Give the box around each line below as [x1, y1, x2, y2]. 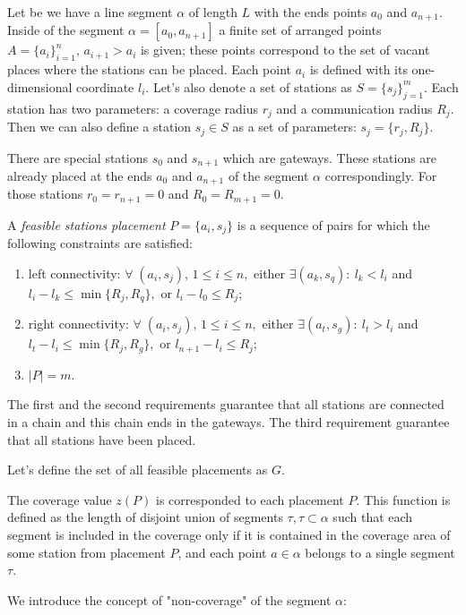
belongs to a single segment [305, 542, 455, 561]
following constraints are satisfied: [7, 234, 193, 252]
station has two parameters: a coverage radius [7, 98, 259, 117]
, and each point [177, 542, 267, 561]
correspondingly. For [324, 167, 437, 184]
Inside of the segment [7, 21, 125, 39]
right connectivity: [28, 314, 129, 333]
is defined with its [309, 60, 408, 79]
